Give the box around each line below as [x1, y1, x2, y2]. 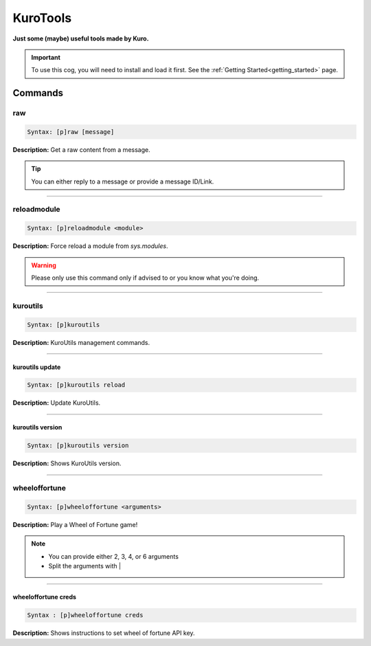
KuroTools [12, 10, 72, 25]
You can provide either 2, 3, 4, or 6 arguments [48, 552, 179, 560]
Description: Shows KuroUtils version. [12, 459, 122, 467]
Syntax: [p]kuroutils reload [27, 381, 126, 389]
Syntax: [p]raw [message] [27, 128, 115, 135]
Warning [31, 261, 56, 269]
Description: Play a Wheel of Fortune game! [12, 520, 138, 528]
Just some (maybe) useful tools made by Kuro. [12, 34, 149, 43]
